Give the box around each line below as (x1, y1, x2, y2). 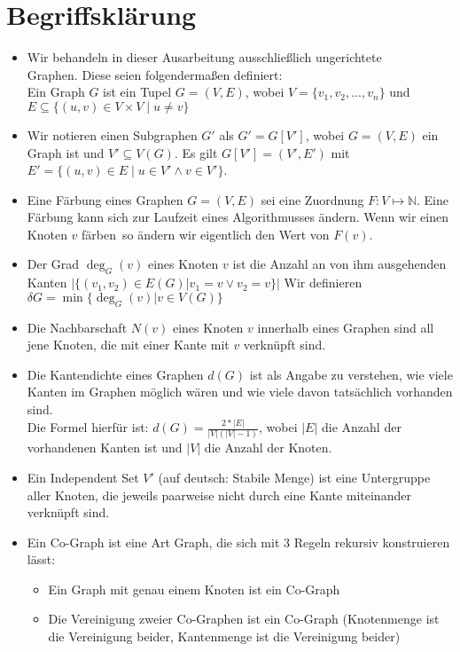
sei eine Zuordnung (261, 190, 364, 208)
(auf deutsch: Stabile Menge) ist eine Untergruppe (158, 467, 431, 486)
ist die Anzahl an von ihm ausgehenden (232, 255, 447, 273)
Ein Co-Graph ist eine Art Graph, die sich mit (27, 532, 280, 551)
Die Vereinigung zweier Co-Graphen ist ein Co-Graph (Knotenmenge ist (48, 609, 440, 628)
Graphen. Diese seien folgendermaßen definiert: (27, 65, 283, 83)
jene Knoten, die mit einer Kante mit (27, 335, 230, 354)
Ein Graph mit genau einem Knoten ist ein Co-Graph (48, 579, 340, 598)
